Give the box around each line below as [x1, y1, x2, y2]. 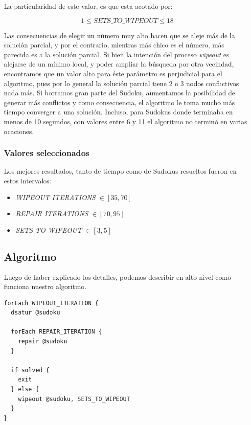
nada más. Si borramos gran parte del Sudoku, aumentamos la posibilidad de [4, 88, 235, 98]
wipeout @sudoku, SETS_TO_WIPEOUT [18, 395, 130, 403]
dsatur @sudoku [11, 309, 60, 316]
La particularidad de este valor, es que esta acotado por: [4, 1, 173, 11]
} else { [11, 386, 39, 393]
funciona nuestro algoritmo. [4, 281, 87, 291]
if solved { [11, 366, 50, 374]
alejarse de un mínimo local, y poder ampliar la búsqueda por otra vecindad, [4, 59, 234, 69]
